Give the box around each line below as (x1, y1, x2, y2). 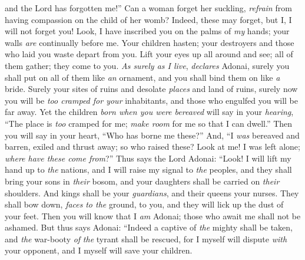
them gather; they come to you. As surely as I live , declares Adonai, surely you (5, 59, 290, 71)
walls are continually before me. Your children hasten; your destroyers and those (5, 36, 294, 48)
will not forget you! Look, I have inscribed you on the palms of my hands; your (5, 25, 290, 37)
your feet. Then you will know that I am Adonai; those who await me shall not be (5, 209, 301, 222)
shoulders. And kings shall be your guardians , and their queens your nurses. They (5, 186, 299, 199)
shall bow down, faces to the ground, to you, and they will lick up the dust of (5, 198, 284, 210)
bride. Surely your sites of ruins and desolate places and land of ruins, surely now (5, 83, 298, 95)
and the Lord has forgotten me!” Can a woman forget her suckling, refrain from (5, 2, 292, 14)
